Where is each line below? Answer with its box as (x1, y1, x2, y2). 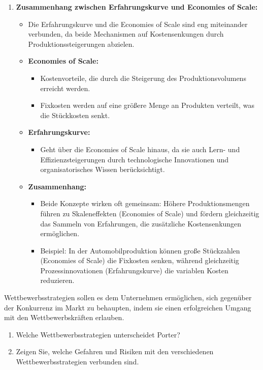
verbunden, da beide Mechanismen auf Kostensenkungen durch (28, 29, 224, 39)
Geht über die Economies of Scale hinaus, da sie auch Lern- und (40, 144, 240, 154)
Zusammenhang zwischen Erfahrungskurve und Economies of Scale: (16, 2, 258, 12)
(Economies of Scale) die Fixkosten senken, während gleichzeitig (40, 255, 239, 266)
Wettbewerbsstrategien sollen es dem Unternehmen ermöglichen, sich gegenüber (4, 292, 252, 303)
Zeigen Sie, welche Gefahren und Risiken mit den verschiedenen (16, 346, 214, 357)
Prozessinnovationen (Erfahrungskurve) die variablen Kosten (40, 265, 228, 275)
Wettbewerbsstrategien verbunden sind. (16, 356, 139, 367)
